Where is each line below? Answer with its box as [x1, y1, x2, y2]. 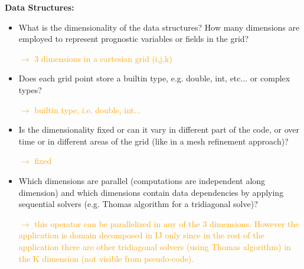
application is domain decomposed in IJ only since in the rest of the [18, 229, 264, 241]
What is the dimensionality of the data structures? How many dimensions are [18, 21, 300, 33]
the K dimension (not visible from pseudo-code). [18, 252, 194, 264]
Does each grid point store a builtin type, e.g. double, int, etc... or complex [18, 72, 290, 84]
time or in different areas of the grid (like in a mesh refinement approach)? [18, 134, 289, 147]
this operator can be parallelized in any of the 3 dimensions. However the [34, 217, 299, 229]
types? [18, 83, 42, 96]
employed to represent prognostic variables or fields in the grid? [18, 32, 249, 45]
